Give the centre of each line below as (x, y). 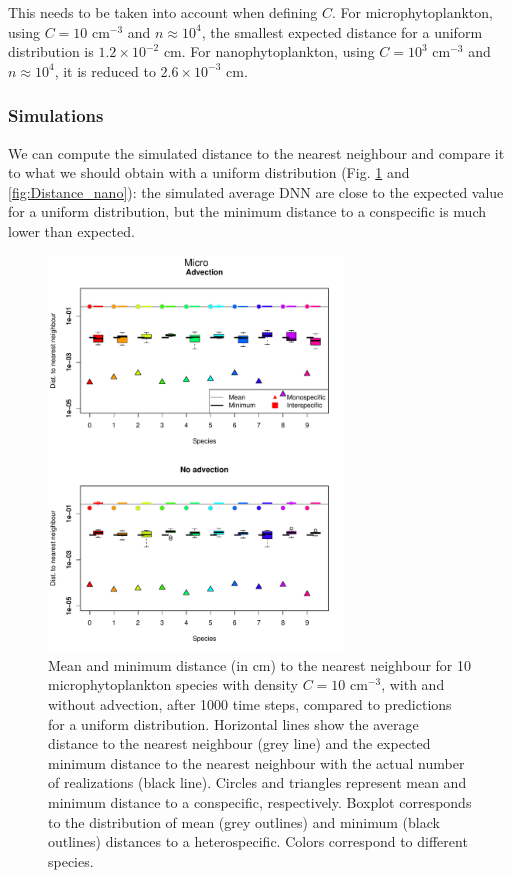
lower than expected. (71, 230)
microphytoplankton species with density (173, 684)
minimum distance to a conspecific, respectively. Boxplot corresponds (260, 802)
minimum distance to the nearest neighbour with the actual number (256, 762)
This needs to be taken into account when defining (163, 12)
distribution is (51, 51)
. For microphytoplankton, (412, 12)
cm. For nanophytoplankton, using (269, 51)
